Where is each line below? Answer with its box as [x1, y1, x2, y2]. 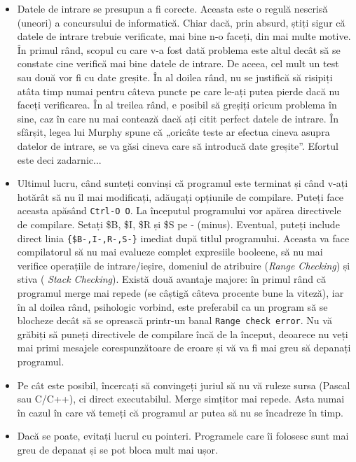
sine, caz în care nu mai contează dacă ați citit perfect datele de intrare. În [17, 111, 339, 125]
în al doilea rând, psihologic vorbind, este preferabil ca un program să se [17, 299, 328, 314]
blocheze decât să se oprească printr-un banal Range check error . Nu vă [17, 313, 332, 328]
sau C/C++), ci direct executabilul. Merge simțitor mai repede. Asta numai [17, 391, 345, 406]
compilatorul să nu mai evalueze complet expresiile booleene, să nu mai [17, 244, 323, 259]
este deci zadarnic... [17, 152, 102, 167]
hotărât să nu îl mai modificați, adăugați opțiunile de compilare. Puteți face [17, 189, 343, 204]
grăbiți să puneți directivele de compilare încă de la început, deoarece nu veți [17, 326, 348, 341]
